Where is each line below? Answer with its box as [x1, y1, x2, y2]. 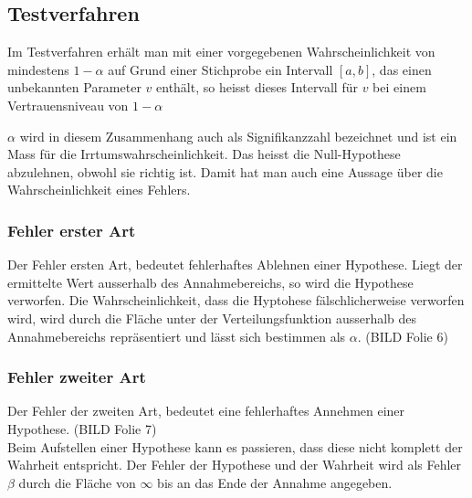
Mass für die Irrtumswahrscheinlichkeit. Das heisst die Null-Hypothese [7, 144, 401, 164]
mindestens [7, 59, 69, 79]
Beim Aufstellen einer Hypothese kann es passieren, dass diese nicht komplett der [7, 437, 463, 456]
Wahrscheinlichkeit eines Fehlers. [7, 180, 191, 199]
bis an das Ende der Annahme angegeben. [157, 472, 393, 492]
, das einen [372, 59, 432, 79]
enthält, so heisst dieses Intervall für [156, 78, 358, 97]
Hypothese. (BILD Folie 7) [7, 419, 157, 438]
